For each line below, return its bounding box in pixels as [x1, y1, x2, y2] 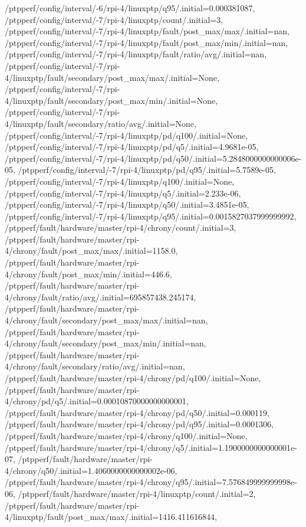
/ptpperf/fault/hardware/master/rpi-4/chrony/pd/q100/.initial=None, [5, 372, 261, 384]
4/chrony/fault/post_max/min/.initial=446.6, [5, 267, 172, 280]
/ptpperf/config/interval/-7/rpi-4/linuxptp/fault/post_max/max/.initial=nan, [5, 25, 289, 37]
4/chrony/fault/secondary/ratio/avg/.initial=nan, [5, 360, 185, 372]
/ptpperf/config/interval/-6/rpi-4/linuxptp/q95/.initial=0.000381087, [5, 2, 255, 14]
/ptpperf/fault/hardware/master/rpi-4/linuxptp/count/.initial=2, [18, 487, 256, 499]
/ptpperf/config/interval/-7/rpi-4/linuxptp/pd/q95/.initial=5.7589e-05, [18, 163, 276, 176]
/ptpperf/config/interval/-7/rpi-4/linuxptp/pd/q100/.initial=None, [5, 129, 248, 141]
